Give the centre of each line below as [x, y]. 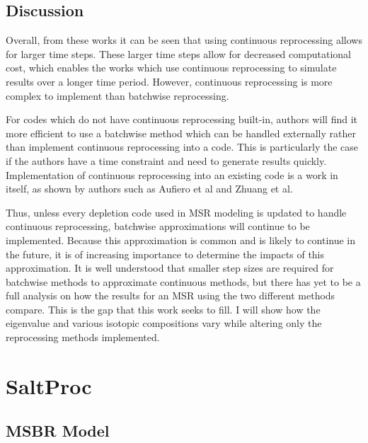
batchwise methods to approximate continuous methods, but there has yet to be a [183, 281]
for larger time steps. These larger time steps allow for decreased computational [178, 53]
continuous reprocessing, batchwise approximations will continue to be [158, 226]
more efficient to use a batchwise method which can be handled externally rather [181, 133]
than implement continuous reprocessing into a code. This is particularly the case [182, 147]
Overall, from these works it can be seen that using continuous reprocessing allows [184, 40]
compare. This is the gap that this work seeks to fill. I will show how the [163, 309]
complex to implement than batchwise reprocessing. [117, 95]
